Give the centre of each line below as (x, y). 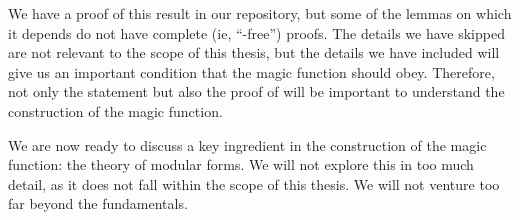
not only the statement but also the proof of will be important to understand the (256, 91)
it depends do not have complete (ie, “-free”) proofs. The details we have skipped (256, 32)
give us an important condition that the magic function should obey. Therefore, (251, 71)
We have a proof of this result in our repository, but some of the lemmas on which (260, 13)
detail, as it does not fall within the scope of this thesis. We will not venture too (254, 183)
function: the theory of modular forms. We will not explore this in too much (241, 164)
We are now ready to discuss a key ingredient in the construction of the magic (247, 144)
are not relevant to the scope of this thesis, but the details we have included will (254, 52)
